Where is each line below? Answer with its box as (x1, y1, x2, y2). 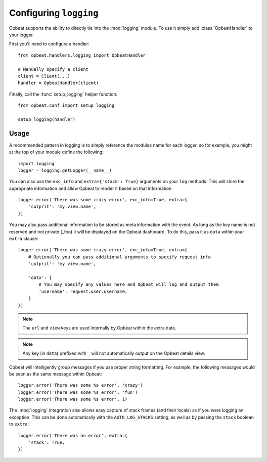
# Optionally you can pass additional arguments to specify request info (28, 254, 211, 260)
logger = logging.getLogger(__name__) (18, 167, 112, 173)
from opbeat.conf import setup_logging (18, 103, 115, 108)
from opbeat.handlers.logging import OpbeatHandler (18, 52, 146, 58)
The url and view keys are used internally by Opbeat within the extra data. (22, 325, 177, 331)
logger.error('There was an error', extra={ (18, 433, 128, 438)
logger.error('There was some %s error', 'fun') (18, 389, 138, 395)
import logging (18, 161, 55, 166)
